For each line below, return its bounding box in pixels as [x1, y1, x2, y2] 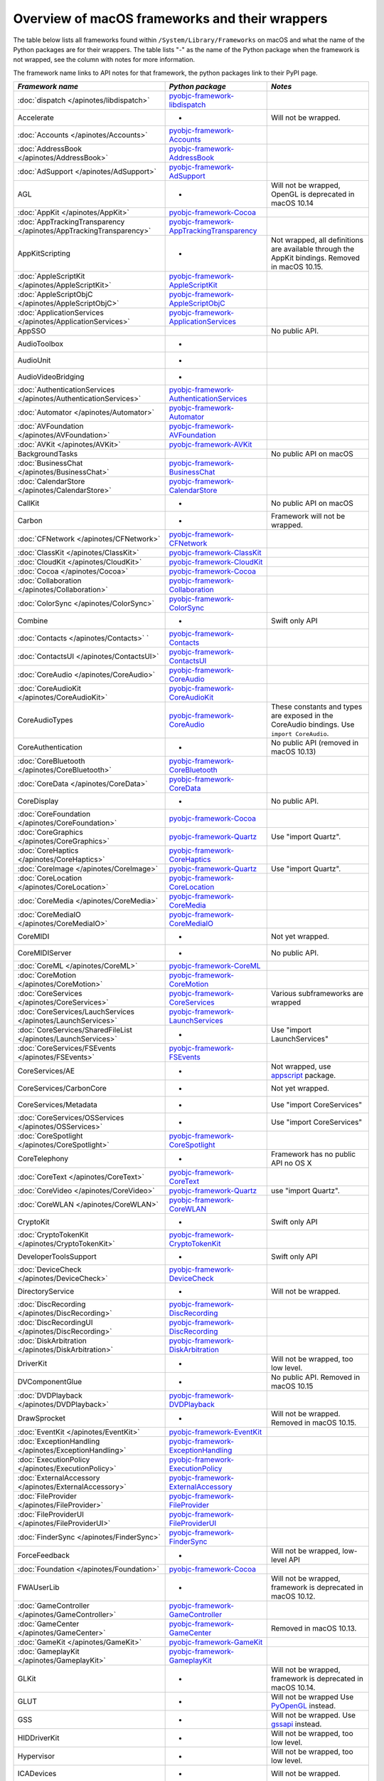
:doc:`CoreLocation [17, 873, 82, 883]
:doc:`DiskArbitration [17, 1336, 87, 1346]
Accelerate [17, 113, 54, 123]
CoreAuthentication [17, 742, 83, 752]
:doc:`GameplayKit [17, 1646, 80, 1656]
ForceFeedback [17, 1550, 70, 1560]
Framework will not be [271, 512, 346, 521]
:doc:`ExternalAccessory [17, 1473, 100, 1483]
